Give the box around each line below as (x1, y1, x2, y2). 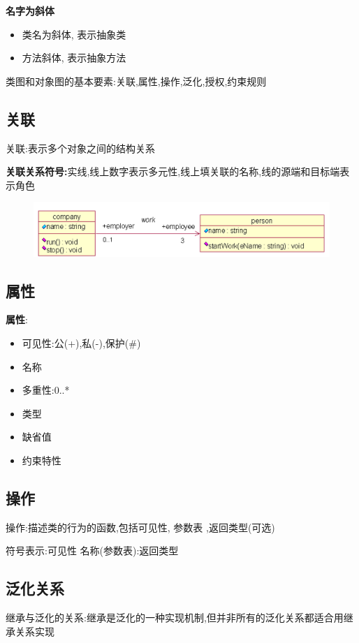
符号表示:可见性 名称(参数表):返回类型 (6, 543, 179, 558)
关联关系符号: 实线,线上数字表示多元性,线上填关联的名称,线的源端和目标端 (6, 164, 340, 179)
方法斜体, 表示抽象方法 (22, 50, 126, 65)
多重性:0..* (22, 383, 70, 397)
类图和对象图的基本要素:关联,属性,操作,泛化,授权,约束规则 (6, 73, 267, 88)
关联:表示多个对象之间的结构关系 (6, 140, 155, 155)
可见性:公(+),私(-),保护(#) (22, 336, 141, 350)
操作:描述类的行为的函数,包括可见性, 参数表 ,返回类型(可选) (6, 519, 275, 534)
